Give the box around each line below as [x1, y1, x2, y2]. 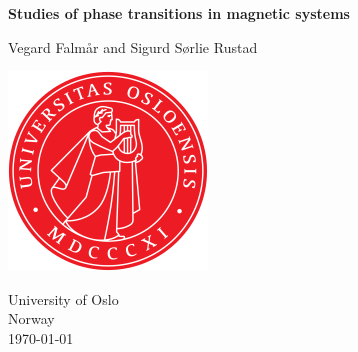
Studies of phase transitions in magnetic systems [8, 3, 350, 23]
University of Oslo [8, 288, 119, 309]
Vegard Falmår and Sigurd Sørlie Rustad [8, 36, 258, 57]
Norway [8, 308, 55, 329]
